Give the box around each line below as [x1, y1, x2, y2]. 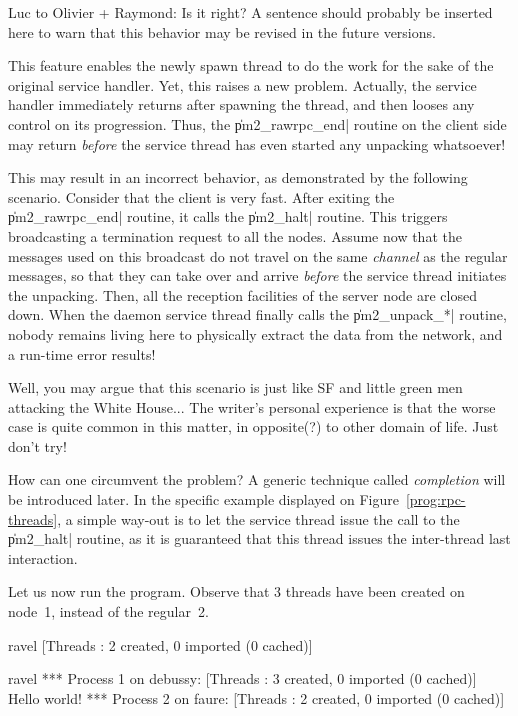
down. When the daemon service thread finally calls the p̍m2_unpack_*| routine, [8, 304, 507, 325]
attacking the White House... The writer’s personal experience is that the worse [8, 396, 496, 417]
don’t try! [8, 435, 67, 456]
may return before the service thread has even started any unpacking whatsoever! [8, 133, 506, 154]
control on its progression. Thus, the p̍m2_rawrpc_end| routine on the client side [8, 113, 507, 134]
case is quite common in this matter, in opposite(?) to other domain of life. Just [8, 416, 499, 437]
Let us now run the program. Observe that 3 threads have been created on [8, 581, 465, 602]
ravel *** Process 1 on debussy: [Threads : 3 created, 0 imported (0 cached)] [8, 668, 477, 689]
